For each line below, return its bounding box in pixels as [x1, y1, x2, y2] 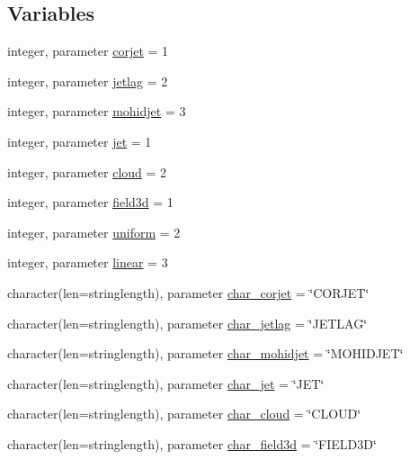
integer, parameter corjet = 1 [7, 41, 169, 60]
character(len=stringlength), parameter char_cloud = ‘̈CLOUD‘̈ [7, 404, 361, 423]
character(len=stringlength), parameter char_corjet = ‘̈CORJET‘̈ [7, 283, 370, 302]
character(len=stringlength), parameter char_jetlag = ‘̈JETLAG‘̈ [7, 313, 368, 332]
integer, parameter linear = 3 [7, 253, 168, 272]
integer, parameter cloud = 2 [7, 162, 167, 181]
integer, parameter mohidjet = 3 [7, 102, 186, 121]
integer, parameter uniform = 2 [7, 222, 181, 241]
